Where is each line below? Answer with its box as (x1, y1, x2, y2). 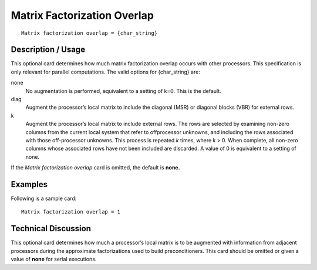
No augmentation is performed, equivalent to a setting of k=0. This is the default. (25, 87, 221, 94)
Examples (11, 179, 48, 189)
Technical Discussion (11, 224, 91, 234)
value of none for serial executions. (11, 256, 97, 263)
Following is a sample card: (11, 195, 77, 202)
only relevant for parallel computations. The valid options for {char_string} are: (11, 68, 201, 75)
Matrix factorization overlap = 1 (21, 209, 120, 215)
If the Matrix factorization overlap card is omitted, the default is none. (11, 164, 180, 171)
